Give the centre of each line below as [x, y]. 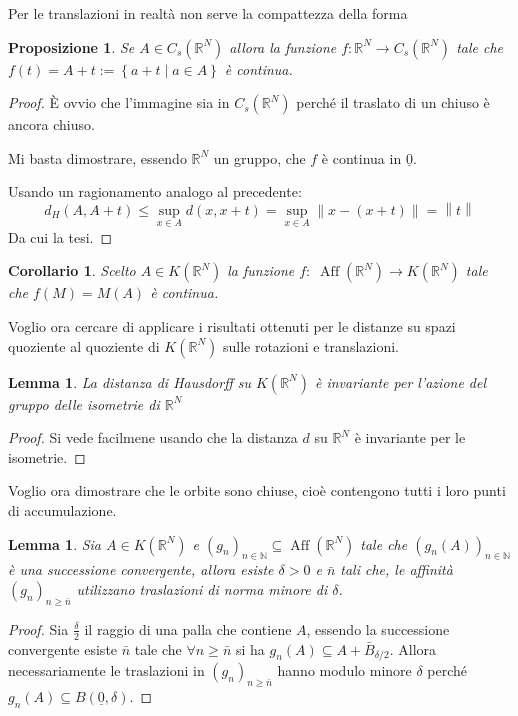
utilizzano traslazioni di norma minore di [202, 588]
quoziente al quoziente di [84, 345]
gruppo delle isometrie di [84, 403]
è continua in [361, 157]
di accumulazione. [62, 510]
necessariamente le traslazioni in [106, 670]
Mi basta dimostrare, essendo [97, 157]
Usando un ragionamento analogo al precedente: [155, 191]
